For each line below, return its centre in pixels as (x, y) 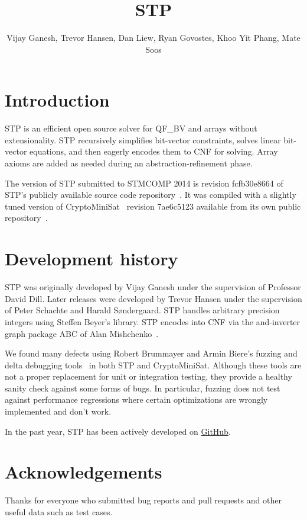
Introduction (57, 100)
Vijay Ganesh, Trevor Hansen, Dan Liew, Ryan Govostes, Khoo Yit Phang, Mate (153, 38)
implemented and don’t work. (58, 411)
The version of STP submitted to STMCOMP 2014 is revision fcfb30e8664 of (144, 183)
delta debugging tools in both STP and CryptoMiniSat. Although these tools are (153, 365)
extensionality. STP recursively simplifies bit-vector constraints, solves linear (143, 139)
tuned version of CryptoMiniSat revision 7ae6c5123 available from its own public (153, 206)
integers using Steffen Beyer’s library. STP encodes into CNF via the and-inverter (153, 321)
